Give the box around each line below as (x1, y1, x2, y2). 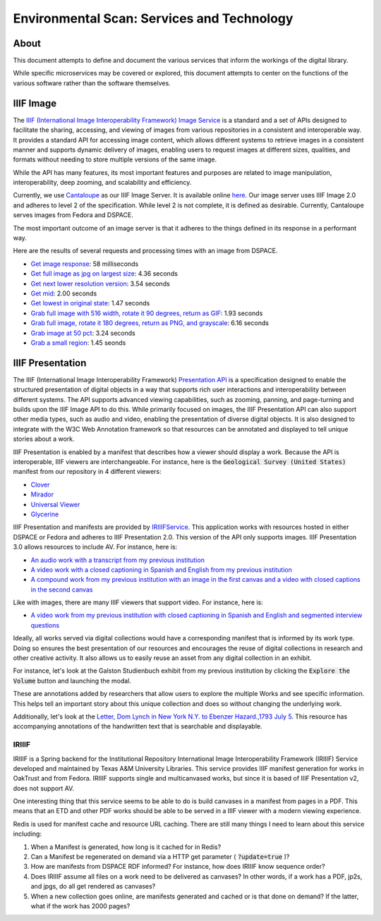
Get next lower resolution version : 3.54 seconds (30, 279, 171, 288)
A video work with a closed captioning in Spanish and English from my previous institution (30, 565, 292, 574)
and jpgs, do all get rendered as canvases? (30, 882, 156, 891)
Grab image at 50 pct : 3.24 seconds (30, 329, 135, 337)
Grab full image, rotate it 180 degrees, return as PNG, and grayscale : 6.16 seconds (30, 319, 270, 327)
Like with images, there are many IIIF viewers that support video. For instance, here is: (13, 598, 264, 606)
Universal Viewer (30, 500, 80, 508)
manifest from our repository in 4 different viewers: (13, 468, 162, 476)
